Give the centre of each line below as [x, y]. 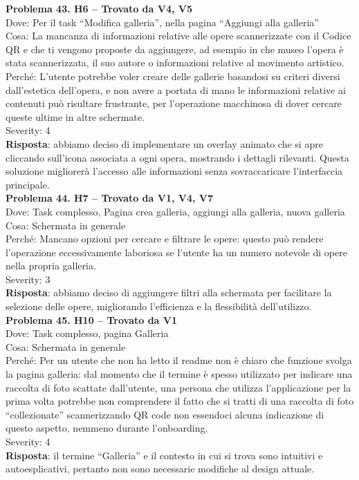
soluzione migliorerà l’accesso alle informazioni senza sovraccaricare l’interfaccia [174, 171]
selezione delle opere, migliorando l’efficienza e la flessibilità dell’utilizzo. [159, 306]
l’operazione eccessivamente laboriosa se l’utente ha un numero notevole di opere [176, 252]
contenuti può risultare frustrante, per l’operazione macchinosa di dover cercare [174, 103]
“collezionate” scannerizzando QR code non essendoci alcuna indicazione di [165, 414]
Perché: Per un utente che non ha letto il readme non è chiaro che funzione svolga [179, 360]
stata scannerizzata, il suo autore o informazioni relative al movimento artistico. [175, 63]
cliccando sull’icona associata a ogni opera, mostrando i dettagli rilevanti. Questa [177, 157]
